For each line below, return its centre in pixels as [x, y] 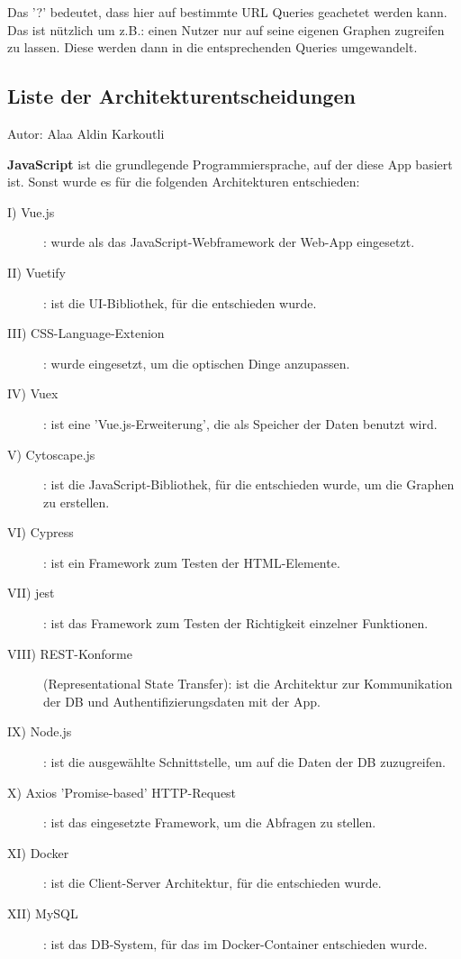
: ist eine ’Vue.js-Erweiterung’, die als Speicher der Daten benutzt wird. [240, 423]
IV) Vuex [33, 393]
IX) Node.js [40, 731]
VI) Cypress [41, 532]
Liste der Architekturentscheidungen [181, 96]
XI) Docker [38, 852]
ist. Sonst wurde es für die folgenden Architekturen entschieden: [184, 182]
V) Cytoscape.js [51, 454]
